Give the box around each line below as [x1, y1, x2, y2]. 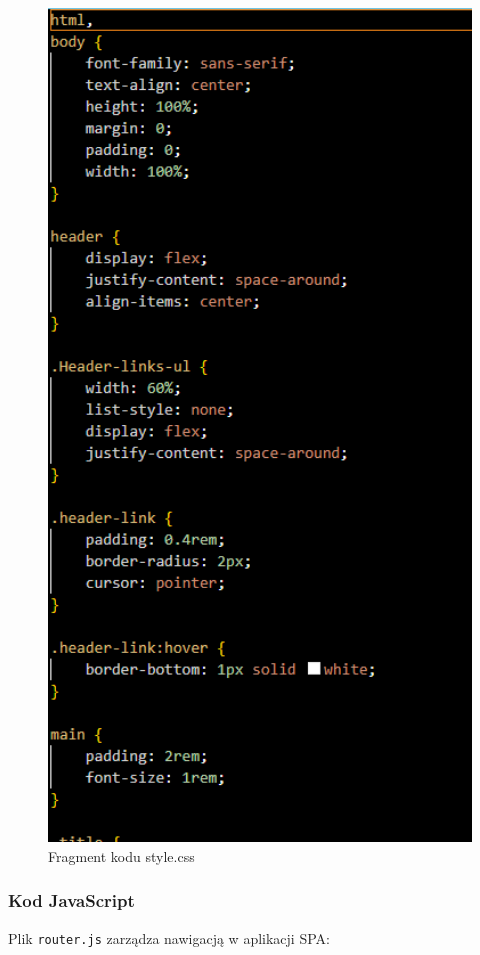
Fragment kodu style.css [48, 845, 195, 866]
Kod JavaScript [8, 888, 135, 913]
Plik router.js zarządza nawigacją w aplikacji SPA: [8, 927, 330, 948]
